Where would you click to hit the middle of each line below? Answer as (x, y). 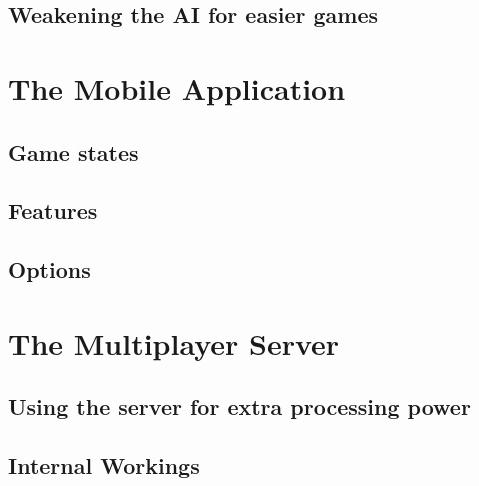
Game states (73, 151)
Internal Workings (104, 465)
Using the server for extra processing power (239, 406)
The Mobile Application (177, 87)
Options (49, 269)
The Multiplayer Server (174, 342)
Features (53, 210)
